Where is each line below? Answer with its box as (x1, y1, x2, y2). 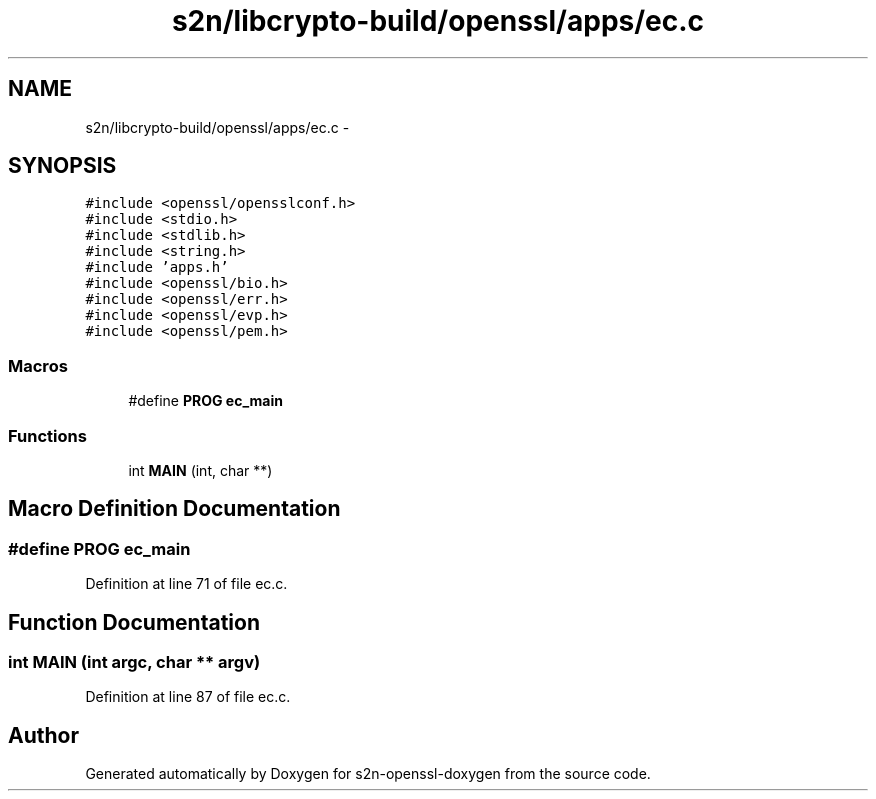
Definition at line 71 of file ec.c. (85, 575, 288, 593)
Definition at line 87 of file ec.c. (85, 688, 291, 706)
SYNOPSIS (8, 153, 117, 179)
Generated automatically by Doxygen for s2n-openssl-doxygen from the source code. (85, 765, 651, 783)
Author (8, 722, 79, 748)
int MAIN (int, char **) (128, 461, 273, 479)
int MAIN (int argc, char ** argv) (8, 652, 261, 672)
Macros (8, 355, 68, 376)
